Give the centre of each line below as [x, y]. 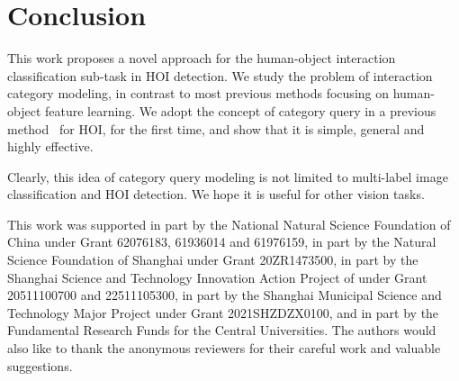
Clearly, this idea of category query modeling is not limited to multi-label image [228, 176]
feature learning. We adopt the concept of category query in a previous [240, 110]
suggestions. [40, 365]
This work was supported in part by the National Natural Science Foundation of [229, 224]
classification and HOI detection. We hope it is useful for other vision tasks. [216, 194]
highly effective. [50, 146]
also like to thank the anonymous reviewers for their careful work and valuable [224, 348]
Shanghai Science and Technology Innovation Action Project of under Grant [217, 277]
